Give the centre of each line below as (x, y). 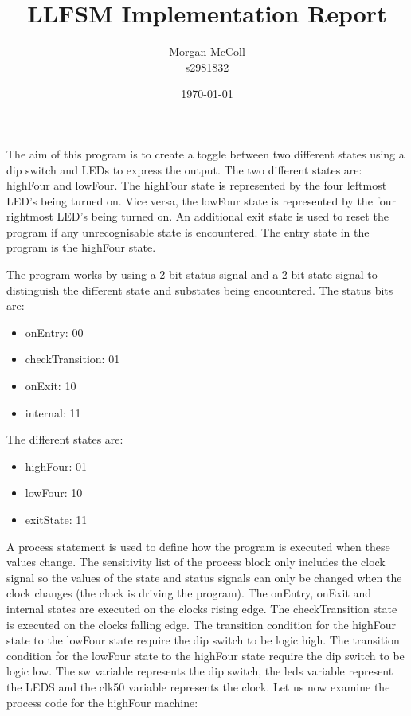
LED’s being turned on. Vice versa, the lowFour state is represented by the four (202, 200)
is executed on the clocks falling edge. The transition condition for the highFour (202, 624)
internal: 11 (53, 412)
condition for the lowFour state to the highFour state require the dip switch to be (205, 655)
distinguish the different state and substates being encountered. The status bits (200, 290)
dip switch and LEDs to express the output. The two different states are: (184, 169)
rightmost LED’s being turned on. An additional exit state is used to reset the (198, 216)
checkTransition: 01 (72, 359)
